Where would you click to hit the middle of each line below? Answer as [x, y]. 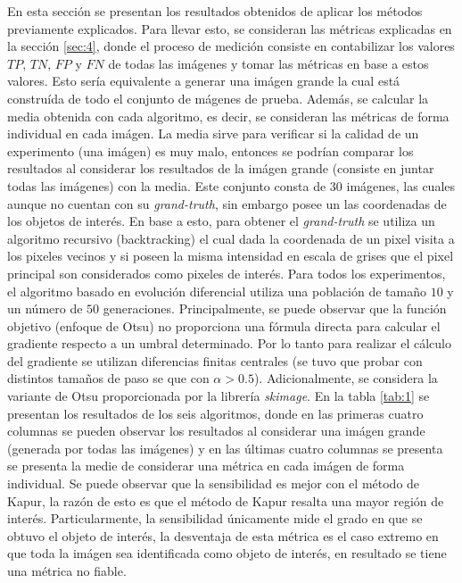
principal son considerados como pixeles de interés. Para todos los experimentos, [227, 273]
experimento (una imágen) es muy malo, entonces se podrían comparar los [210, 150]
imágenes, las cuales [401, 185]
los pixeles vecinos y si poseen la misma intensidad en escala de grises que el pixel [231, 256]
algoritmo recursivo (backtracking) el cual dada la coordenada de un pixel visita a [231, 238]
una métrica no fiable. [67, 571]
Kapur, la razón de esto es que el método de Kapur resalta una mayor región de [226, 500]
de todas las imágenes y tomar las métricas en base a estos [268, 63]
